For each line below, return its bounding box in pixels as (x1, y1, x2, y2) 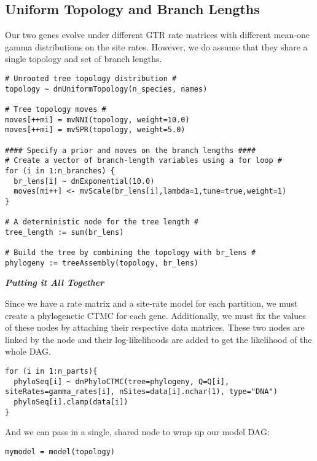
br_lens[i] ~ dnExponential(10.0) (14, 176, 155, 186)
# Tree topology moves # (5, 104, 106, 114)
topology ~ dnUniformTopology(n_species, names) (5, 84, 208, 93)
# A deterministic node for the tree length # (5, 218, 198, 227)
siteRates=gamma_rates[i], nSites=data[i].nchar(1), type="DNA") (5, 387, 278, 396)
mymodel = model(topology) (5, 447, 115, 456)
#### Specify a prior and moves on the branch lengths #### (5, 146, 256, 155)
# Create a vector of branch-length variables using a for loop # (5, 156, 283, 165)
